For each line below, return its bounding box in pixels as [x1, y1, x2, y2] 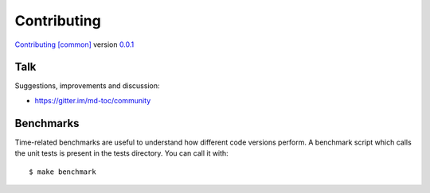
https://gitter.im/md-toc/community [34, 95, 151, 105]
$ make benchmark [29, 167, 96, 176]
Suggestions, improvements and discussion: [14, 81, 160, 91]
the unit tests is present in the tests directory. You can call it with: [14, 149, 229, 158]
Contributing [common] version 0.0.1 [14, 40, 135, 49]
